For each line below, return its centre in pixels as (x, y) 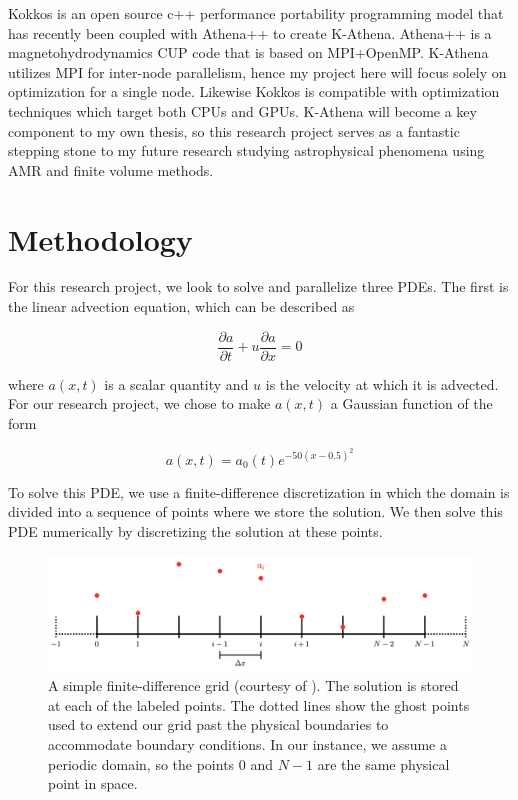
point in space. (93, 783)
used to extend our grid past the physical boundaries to (218, 724)
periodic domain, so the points (141, 763)
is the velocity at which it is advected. (382, 383)
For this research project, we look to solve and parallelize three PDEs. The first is (258, 286)
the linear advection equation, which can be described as (181, 306)
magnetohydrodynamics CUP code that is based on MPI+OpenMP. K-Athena (248, 52)
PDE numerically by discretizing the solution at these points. (195, 530)
